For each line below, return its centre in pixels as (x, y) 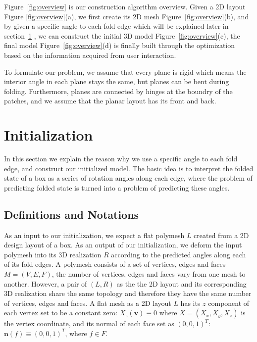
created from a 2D (221, 235)
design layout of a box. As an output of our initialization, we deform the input (123, 245)
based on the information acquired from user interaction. (90, 55)
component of (229, 303)
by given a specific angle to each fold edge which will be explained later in (116, 26)
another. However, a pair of (46, 283)
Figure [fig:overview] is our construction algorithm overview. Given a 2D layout (125, 6)
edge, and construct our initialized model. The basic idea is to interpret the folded (129, 168)
